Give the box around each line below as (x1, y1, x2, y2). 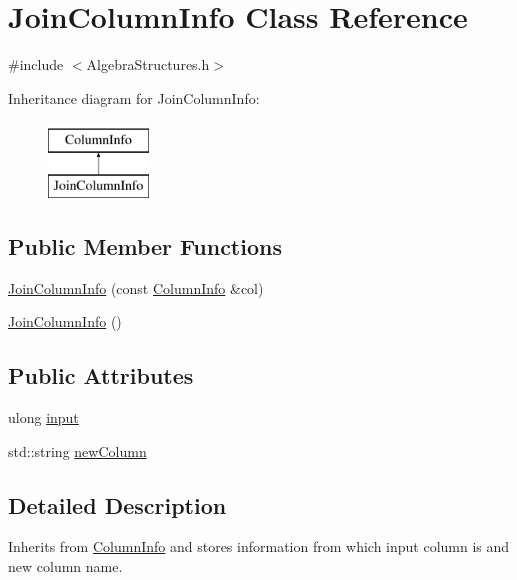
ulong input (8, 407, 79, 428)
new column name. (8, 556, 123, 577)
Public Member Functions (8, 230, 282, 261)
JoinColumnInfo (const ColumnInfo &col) (8, 277, 264, 298)
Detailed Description (8, 489, 227, 520)
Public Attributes (8, 360, 194, 391)
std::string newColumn (8, 440, 147, 461)
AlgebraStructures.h (86, 54, 210, 75)
